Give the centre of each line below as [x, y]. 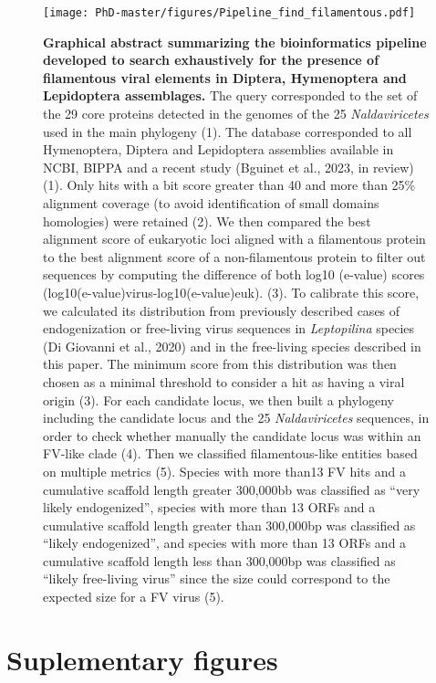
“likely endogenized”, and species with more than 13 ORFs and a [225, 543]
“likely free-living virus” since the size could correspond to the [217, 578]
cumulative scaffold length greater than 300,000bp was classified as [229, 525]
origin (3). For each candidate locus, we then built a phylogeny [218, 399]
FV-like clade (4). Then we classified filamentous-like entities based [230, 453]
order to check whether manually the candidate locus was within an [232, 435]
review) [393, 167]
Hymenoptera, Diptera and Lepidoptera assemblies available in [218, 149]
